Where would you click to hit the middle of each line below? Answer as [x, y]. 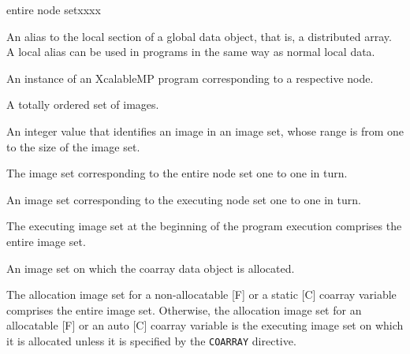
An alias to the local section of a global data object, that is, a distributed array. [199, 36]
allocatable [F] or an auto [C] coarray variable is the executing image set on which [205, 325]
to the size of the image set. [73, 146]
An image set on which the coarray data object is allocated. [151, 268]
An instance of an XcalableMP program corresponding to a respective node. [190, 78]
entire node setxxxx [54, 9]
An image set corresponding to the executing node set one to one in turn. [184, 199]
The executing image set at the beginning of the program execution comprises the [204, 226]
